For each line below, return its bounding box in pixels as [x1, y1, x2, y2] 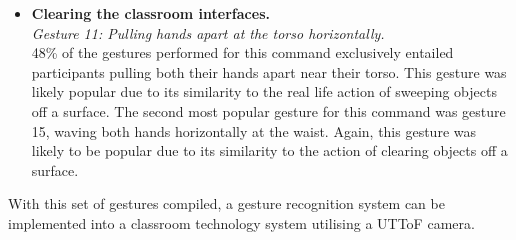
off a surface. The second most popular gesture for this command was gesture [31, 100, 506, 121]
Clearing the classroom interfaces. [31, 3, 270, 23]
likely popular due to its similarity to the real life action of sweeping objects [31, 81, 497, 102]
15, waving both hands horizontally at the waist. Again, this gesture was [31, 120, 476, 141]
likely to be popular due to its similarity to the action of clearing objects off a [31, 140, 508, 161]
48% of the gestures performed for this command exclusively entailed [31, 42, 454, 63]
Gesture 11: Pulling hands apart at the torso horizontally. [31, 22, 385, 43]
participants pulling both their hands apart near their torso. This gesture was [31, 61, 507, 82]
